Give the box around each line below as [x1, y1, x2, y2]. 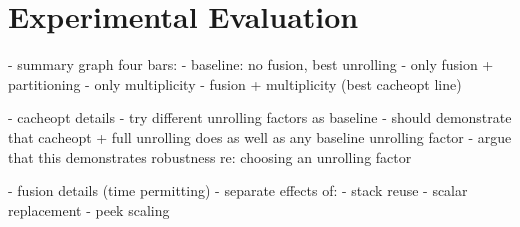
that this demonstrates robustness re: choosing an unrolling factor [8, 146, 412, 167]
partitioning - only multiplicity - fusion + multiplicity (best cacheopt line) [8, 73, 462, 94]
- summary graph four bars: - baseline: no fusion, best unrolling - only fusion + [8, 54, 494, 75]
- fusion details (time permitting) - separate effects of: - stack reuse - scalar [8, 180, 468, 201]
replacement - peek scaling [8, 199, 170, 220]
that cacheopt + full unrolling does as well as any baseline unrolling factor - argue [8, 126, 512, 147]
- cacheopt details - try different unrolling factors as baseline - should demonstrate [8, 107, 512, 128]
